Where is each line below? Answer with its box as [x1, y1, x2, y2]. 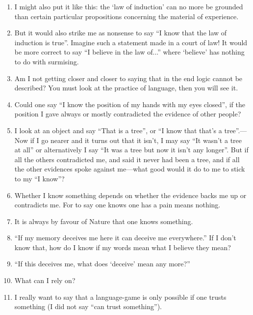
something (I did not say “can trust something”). [14, 301, 162, 312]
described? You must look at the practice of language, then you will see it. [14, 83, 238, 93]
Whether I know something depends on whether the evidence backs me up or [14, 190, 247, 200]
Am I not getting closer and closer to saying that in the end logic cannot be [14, 73, 243, 83]
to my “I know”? [14, 173, 65, 183]
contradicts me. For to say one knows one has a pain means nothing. [14, 200, 221, 210]
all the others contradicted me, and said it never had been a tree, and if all [14, 154, 240, 164]
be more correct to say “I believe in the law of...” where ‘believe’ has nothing [14, 47, 245, 57]
